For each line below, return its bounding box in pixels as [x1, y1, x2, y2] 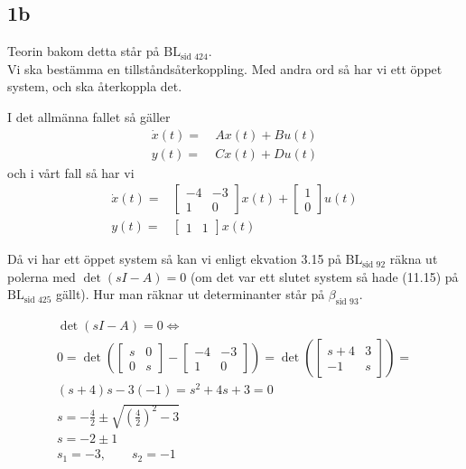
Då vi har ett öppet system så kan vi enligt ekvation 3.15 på [7, 249, 341, 268]
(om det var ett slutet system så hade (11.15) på [190, 267, 459, 286]
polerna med [7, 267, 76, 286]
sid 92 [362, 259, 386, 269]
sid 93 [335, 297, 359, 307]
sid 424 [180, 52, 208, 61]
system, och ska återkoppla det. [7, 77, 182, 96]
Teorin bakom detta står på [7, 42, 160, 61]
